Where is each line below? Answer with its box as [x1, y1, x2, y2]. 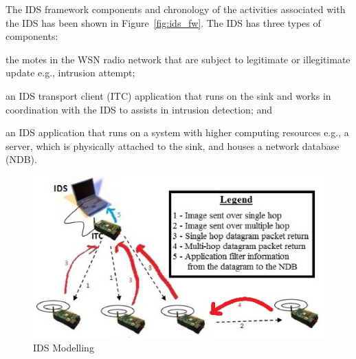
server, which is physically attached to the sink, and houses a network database [5, 138, 340, 153]
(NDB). [5, 152, 37, 166]
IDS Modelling [33, 340, 94, 355]
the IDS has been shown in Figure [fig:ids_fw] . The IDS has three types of [5, 15, 321, 30]
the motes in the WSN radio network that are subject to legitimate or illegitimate [5, 52, 351, 66]
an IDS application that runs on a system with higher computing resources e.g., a [5, 125, 349, 140]
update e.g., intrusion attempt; [5, 65, 135, 80]
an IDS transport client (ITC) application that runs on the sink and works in [5, 88, 331, 102]
